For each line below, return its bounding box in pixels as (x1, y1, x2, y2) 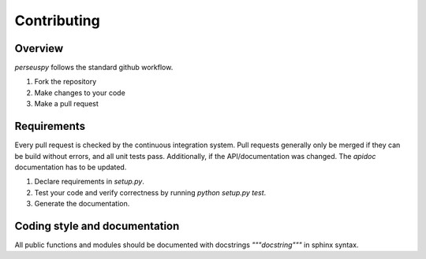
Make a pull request (34, 99, 99, 109)
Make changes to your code (34, 87, 125, 98)
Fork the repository (34, 77, 97, 87)
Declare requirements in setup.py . (34, 177, 145, 187)
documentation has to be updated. (14, 162, 127, 172)
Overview (14, 42, 64, 55)
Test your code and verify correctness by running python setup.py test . (34, 187, 267, 197)
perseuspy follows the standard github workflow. (14, 63, 174, 72)
